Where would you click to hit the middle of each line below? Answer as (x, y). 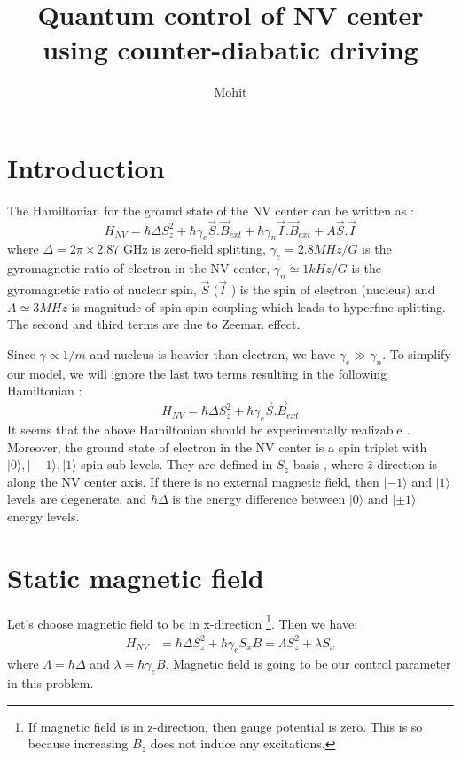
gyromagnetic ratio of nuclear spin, (102, 290)
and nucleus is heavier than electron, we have (213, 354)
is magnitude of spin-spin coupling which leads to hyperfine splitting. (258, 306)
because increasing (78, 743)
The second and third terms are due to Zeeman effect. (154, 324)
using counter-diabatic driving (230, 49)
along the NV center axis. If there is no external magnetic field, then (193, 481)
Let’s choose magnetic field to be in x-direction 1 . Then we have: (183, 622)
